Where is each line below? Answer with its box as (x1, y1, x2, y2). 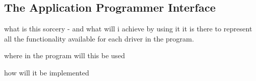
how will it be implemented (4, 67, 89, 77)
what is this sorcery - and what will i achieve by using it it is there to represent (4, 23, 252, 34)
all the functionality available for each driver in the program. (4, 33, 194, 44)
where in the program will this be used (4, 50, 125, 61)
